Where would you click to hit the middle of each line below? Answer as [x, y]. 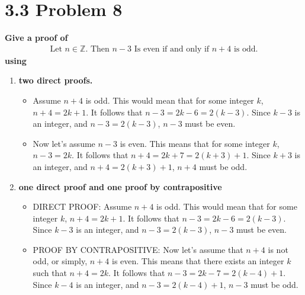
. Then [97, 49]
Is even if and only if [172, 49]
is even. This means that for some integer [195, 143]
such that [50, 273]
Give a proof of [36, 38]
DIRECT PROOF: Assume [82, 206]
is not [278, 249]
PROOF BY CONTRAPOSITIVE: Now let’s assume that [138, 249]
